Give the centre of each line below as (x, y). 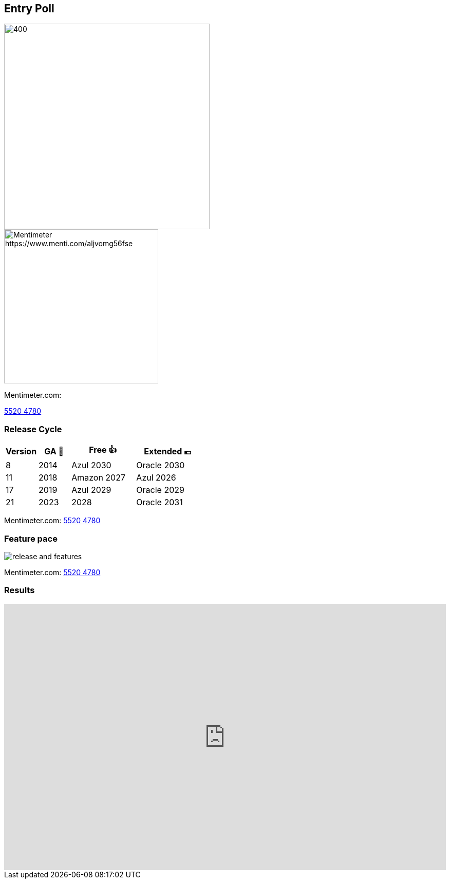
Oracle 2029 (160, 490)
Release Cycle (33, 429)
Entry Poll (29, 8)
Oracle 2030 (161, 465)
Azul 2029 (91, 490)
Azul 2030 (91, 465)
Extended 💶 (168, 451)
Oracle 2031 (160, 502)
